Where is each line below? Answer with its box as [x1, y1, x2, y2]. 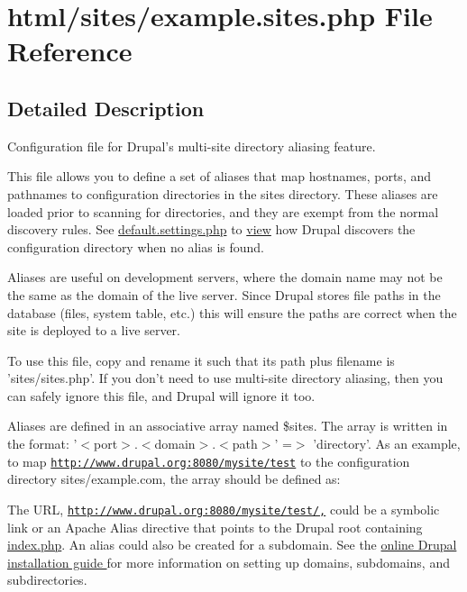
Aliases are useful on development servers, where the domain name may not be [7, 268, 443, 287]
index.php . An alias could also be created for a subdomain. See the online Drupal [7, 535, 457, 554]
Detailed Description [7, 94, 205, 122]
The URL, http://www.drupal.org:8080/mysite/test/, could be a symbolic [7, 499, 440, 518]
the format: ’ [7, 434, 78, 453]
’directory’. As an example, [313, 434, 461, 453]
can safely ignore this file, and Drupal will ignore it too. [7, 386, 316, 405]
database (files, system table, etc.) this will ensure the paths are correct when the [7, 303, 457, 322]
